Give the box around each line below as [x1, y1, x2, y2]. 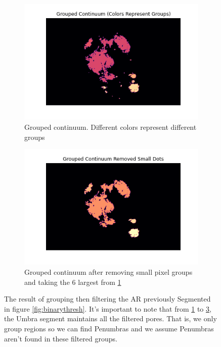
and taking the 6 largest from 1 [24, 276, 121, 287]
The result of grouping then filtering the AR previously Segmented [4, 293, 211, 304]
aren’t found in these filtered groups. [4, 333, 117, 343]
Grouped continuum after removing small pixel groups [24, 267, 193, 277]
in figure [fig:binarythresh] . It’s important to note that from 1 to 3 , [4, 303, 211, 314]
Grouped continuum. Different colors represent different [24, 121, 197, 132]
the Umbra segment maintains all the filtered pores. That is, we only [4, 313, 217, 324]
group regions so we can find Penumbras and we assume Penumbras [4, 323, 214, 333]
